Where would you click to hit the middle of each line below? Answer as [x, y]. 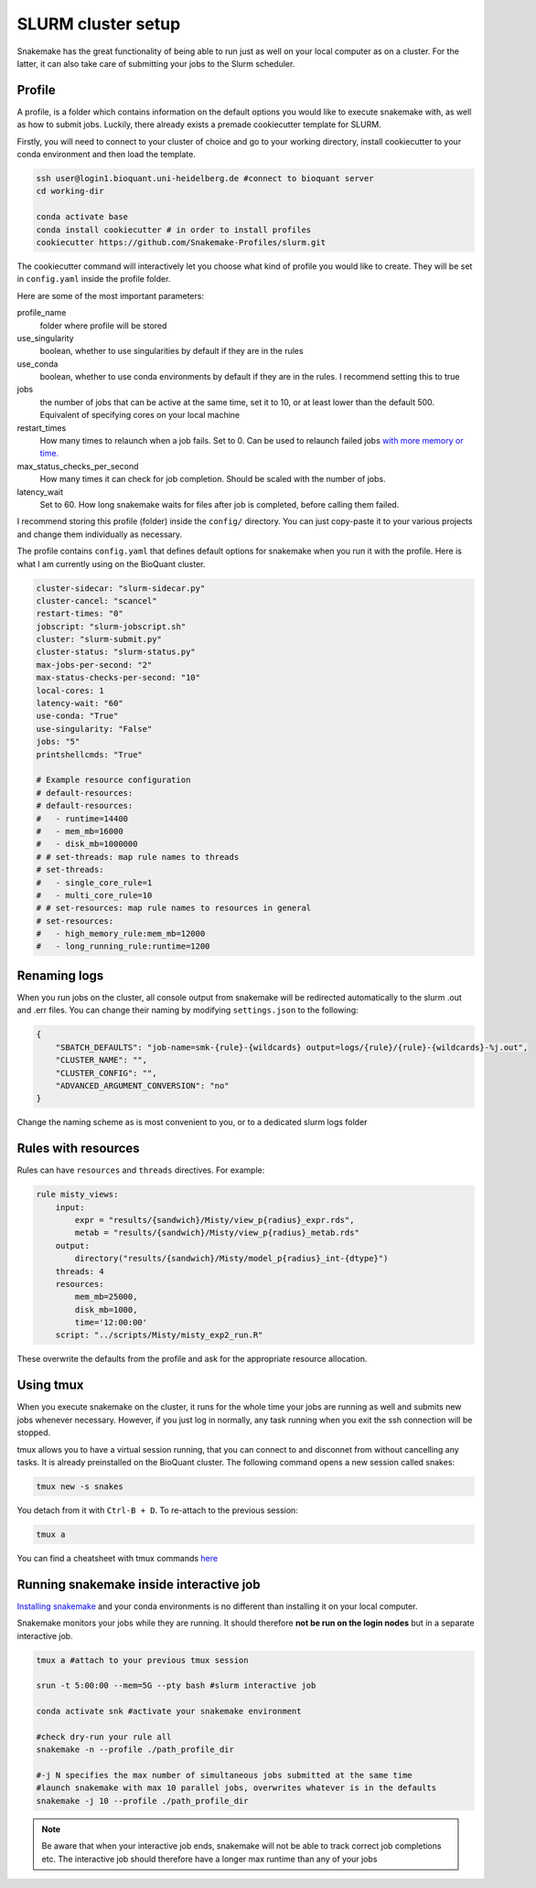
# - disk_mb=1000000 [87, 844]
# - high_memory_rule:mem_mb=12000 [121, 934]
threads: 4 [80, 1271]
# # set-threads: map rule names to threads [138, 857]
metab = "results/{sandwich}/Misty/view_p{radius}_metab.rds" [217, 1233]
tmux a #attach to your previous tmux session [142, 1660]
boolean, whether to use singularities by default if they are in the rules [172, 351]
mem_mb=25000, [106, 1297]
